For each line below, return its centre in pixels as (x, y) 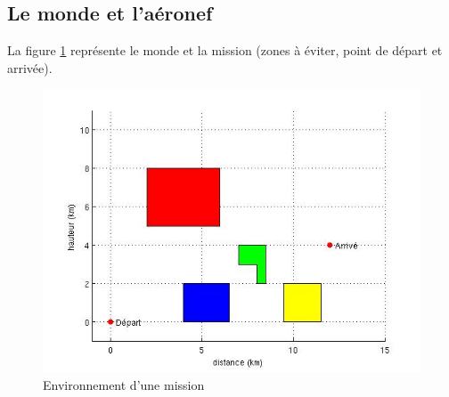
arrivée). (30, 67)
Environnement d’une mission (124, 384)
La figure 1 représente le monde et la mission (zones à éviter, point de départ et (225, 50)
